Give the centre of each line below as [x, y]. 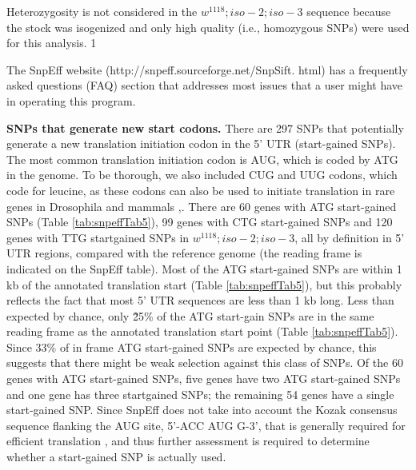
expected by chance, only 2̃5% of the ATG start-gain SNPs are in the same [190, 315]
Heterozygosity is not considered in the [102, 11]
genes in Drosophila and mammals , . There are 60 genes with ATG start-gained [202, 206]
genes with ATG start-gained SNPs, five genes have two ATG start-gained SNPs [204, 378]
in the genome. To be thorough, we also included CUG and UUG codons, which [202, 175]
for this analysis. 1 [52, 43]
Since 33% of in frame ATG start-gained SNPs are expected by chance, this [192, 347]
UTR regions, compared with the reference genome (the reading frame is [184, 253]
